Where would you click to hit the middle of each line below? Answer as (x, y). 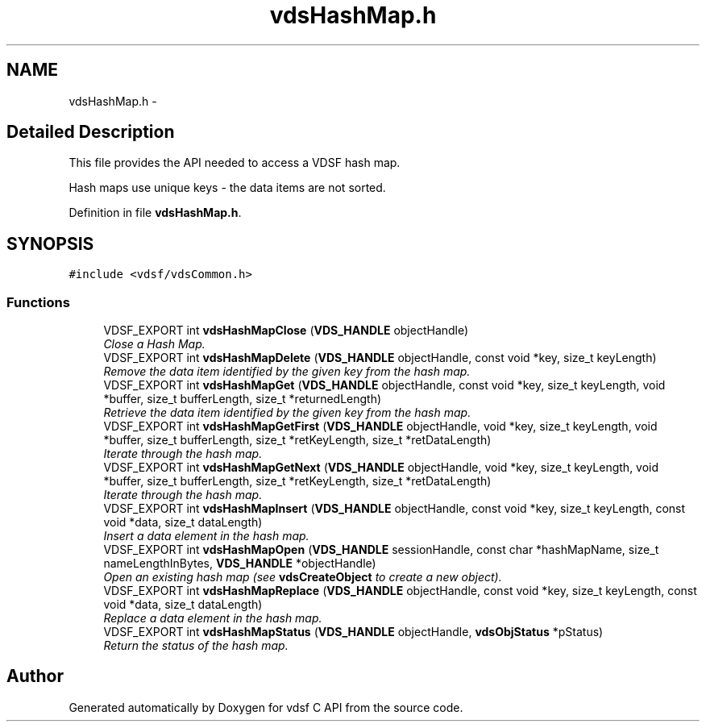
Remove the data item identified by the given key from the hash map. (287, 372)
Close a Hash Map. (154, 344)
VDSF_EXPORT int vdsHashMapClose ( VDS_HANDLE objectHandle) (286, 331)
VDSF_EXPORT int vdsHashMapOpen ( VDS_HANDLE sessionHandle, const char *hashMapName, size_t (381, 550)
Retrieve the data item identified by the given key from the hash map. (287, 413)
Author (35, 676)
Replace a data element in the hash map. (213, 618)
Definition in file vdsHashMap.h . (155, 213)
